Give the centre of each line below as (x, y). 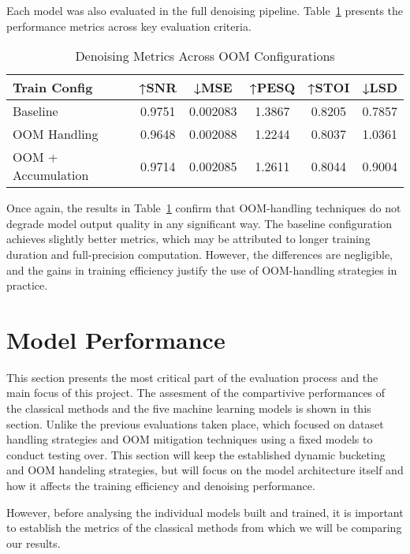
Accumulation (51, 175)
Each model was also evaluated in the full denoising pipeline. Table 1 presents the (205, 10)
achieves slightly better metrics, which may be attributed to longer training (188, 239)
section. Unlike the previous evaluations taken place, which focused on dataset (195, 423)
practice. (27, 285)
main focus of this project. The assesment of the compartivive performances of (196, 393)
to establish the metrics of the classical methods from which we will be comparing (204, 528)
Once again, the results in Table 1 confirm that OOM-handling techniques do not (204, 208)
